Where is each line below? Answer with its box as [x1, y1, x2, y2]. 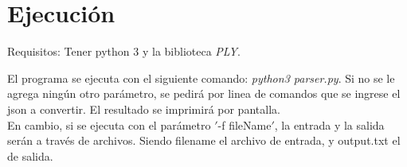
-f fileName [217, 116, 272, 133]
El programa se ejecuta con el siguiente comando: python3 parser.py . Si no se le [7, 69, 395, 86]
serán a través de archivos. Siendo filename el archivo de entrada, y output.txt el [7, 132, 401, 149]
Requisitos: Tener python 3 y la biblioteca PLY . [7, 43, 241, 60]
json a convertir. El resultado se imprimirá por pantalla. [7, 100, 280, 117]
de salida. [7, 147, 53, 164]
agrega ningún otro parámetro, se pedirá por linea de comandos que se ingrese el [7, 85, 401, 102]
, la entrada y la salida [274, 116, 385, 133]
